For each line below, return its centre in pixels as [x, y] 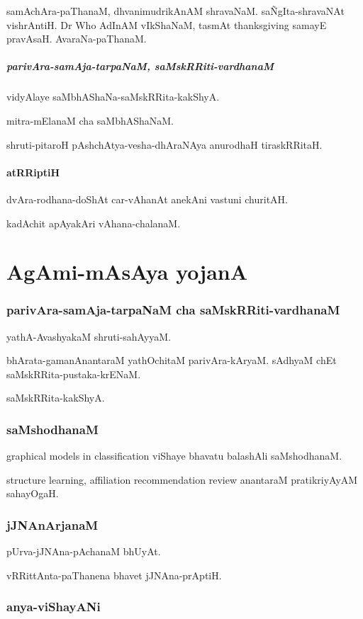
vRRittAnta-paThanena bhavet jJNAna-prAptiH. [114, 575]
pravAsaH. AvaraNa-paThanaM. [77, 39]
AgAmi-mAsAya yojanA [127, 272]
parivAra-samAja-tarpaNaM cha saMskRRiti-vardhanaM [173, 310]
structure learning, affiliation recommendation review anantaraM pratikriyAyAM [182, 479]
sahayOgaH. [33, 493]
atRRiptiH [33, 172]
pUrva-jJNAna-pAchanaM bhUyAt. [84, 551]
